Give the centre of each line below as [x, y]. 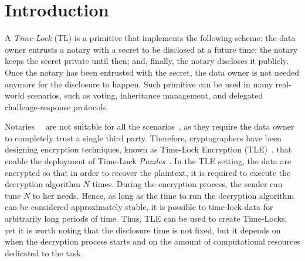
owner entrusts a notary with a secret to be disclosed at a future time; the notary [151, 49]
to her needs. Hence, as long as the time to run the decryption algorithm [163, 195]
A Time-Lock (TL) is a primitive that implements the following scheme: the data [150, 38]
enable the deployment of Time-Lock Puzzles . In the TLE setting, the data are [148, 161]
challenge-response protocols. [57, 106]
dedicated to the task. [44, 252]
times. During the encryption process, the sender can [187, 184]
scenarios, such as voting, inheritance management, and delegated [145, 95]
